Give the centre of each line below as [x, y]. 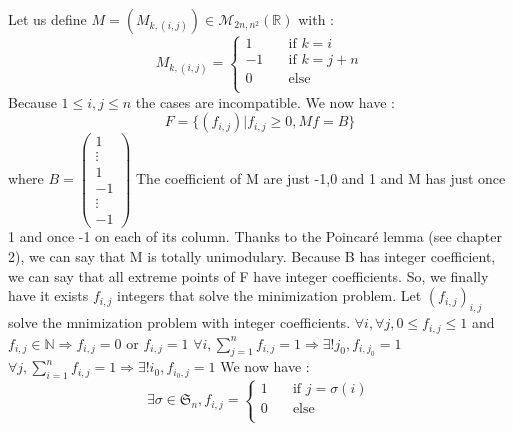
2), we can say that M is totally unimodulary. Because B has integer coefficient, [252, 256]
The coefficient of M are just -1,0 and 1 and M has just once [321, 177]
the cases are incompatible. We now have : [265, 101]
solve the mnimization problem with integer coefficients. [179, 322]
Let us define [47, 19]
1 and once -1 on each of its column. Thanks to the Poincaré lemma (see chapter [255, 236]
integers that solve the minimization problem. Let [269, 295]
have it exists [48, 295]
